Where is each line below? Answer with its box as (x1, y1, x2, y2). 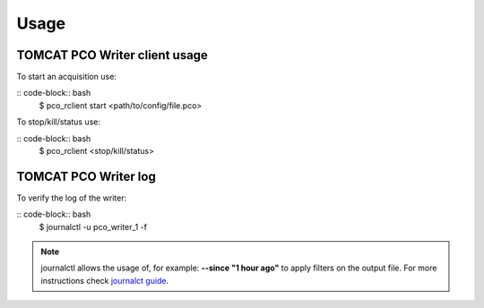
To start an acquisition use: (16, 72, 117, 82)
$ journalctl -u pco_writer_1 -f (39, 221, 148, 232)
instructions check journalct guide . (40, 275, 169, 286)
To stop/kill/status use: (16, 116, 100, 127)
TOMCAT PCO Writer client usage (16, 47, 208, 63)
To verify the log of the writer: (16, 192, 127, 203)
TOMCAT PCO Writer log (16, 168, 156, 184)
